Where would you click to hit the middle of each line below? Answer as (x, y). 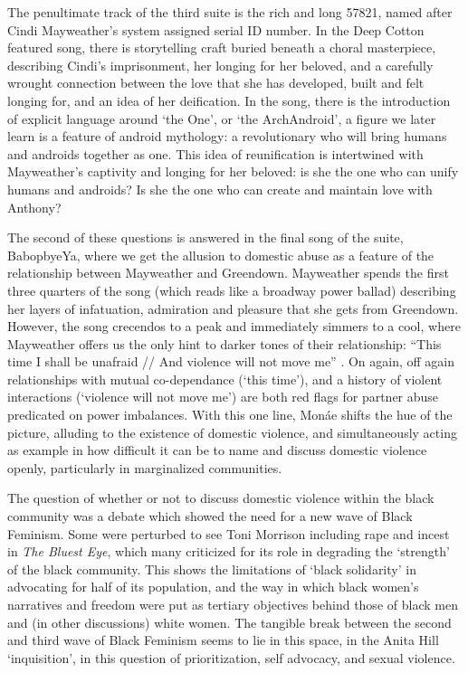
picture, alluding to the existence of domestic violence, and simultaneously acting (232, 432)
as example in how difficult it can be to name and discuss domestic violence (217, 450)
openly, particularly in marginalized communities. (145, 467)
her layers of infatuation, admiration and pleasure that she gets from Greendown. (233, 308)
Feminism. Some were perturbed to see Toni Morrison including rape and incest (229, 533)
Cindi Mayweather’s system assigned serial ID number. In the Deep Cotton (216, 29)
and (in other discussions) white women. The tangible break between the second (229, 622)
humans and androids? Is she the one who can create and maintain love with (220, 189)
